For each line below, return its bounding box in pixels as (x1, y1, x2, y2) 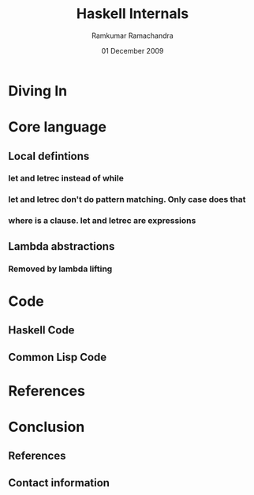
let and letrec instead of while (8, 173, 124, 184)
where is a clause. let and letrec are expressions (8, 215, 196, 226)
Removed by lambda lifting (8, 263, 113, 274)
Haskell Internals (76, 5, 189, 23)
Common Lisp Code (8, 350, 107, 363)
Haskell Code (8, 324, 75, 337)
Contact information (8, 476, 110, 489)
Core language (8, 118, 106, 136)
